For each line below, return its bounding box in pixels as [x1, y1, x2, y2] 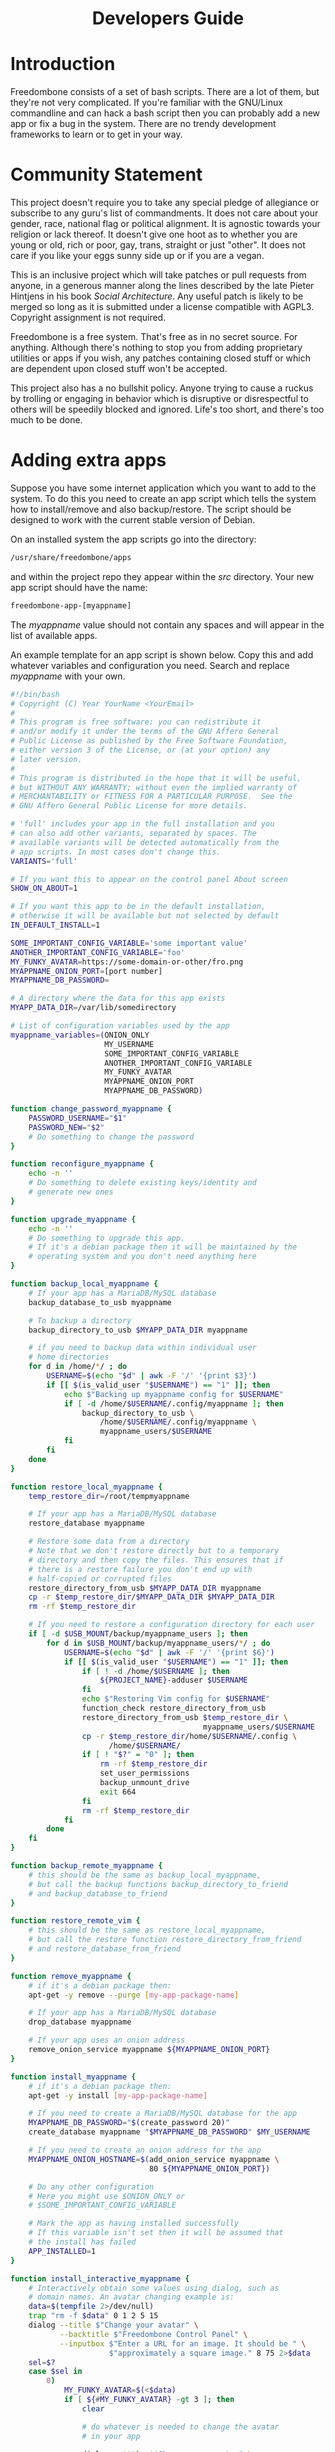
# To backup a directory [28, 1315, 132, 1326]
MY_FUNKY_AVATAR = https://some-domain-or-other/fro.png [10, 957, 244, 967]
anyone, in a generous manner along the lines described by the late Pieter [10, 280, 315, 292]
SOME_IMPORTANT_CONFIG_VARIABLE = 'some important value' [10, 938, 248, 948]
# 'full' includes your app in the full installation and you [10, 819, 275, 829]
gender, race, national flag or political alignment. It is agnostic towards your [10, 218, 321, 230]
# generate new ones [28, 1187, 114, 1197]
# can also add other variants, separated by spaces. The [10, 828, 257, 838]
